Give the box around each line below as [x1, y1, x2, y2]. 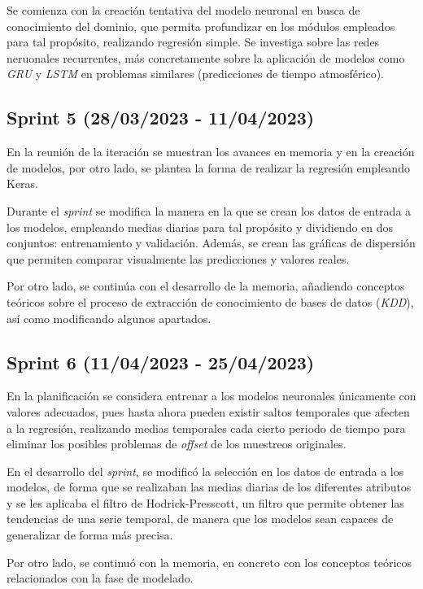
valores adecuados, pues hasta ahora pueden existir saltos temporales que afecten [7, 403, 410, 420]
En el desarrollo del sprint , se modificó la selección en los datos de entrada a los [7, 462, 404, 479]
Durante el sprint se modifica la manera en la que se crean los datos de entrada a [7, 202, 412, 219]
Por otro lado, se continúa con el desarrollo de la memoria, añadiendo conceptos [7, 277, 405, 294]
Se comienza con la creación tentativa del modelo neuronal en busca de [7, 2, 360, 18]
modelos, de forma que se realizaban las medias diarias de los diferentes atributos [7, 478, 412, 495]
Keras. [7, 175, 39, 192]
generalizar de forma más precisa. [7, 526, 173, 543]
